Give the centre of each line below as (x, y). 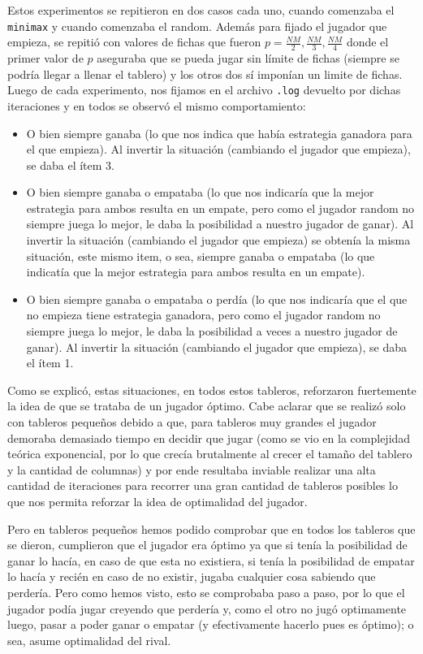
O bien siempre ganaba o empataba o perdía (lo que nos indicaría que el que (217, 299)
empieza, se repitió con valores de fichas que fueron (134, 42)
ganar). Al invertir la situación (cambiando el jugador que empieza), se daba (216, 346)
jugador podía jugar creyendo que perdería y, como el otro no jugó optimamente (207, 608)
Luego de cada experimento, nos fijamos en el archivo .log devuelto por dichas (204, 90)
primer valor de (45, 58)
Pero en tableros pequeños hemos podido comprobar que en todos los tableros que (211, 528)
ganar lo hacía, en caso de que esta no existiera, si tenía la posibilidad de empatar (211, 560)
